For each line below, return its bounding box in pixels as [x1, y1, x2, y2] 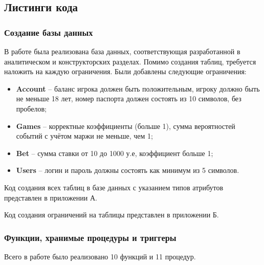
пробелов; [16, 103, 47, 114]
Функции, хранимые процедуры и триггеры [4, 231, 177, 244]
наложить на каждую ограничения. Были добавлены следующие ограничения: [4, 66, 247, 77]
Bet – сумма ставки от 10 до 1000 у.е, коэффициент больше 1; [16, 147, 213, 158]
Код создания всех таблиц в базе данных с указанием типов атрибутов [4, 182, 224, 192]
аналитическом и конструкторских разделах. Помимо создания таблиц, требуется [4, 56, 256, 67]
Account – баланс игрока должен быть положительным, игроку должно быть [16, 83, 260, 94]
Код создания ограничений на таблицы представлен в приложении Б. [4, 209, 219, 220]
